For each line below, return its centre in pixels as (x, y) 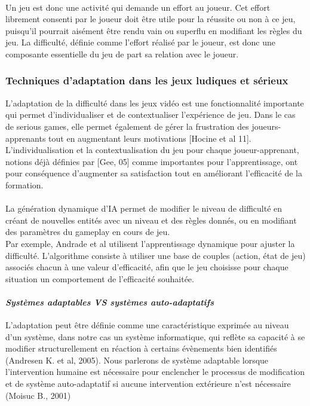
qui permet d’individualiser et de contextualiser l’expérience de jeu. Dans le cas (151, 115)
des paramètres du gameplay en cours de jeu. (88, 232)
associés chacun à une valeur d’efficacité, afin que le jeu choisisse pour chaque (147, 267)
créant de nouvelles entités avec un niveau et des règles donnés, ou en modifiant (151, 220)
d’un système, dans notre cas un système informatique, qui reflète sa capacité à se (155, 336)
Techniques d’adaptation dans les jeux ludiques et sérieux (147, 80)
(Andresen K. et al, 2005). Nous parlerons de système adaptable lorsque (137, 360)
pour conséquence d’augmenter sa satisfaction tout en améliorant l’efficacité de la (154, 173)
